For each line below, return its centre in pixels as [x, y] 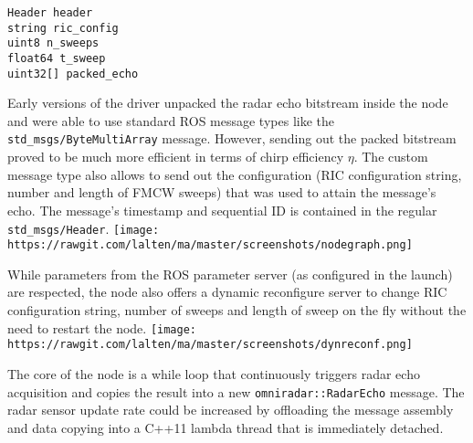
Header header [50, 13]
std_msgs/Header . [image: [84, 228]
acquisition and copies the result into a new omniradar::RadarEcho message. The [236, 391]
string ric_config [63, 28]
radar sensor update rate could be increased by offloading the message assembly [231, 410]
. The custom [391, 157]
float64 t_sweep [57, 58]
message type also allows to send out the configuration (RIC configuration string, [235, 174]
